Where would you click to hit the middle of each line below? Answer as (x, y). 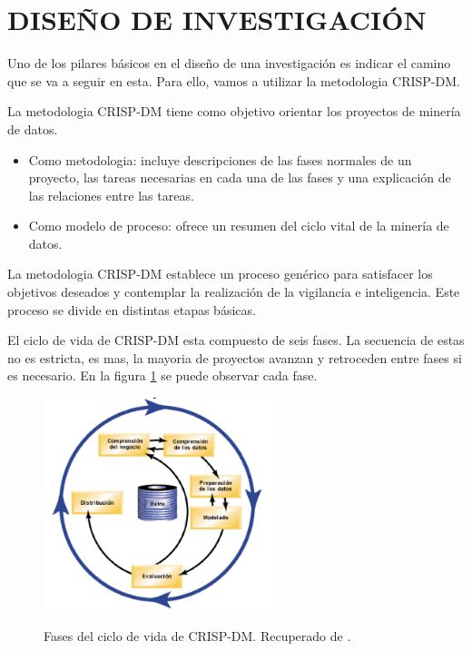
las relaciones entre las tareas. (111, 195)
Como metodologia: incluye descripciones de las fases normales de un (220, 159)
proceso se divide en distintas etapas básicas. (132, 309)
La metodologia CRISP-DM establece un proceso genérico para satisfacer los (220, 274)
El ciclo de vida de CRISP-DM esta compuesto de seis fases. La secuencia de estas (236, 340)
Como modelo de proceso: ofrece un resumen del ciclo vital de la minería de (239, 226)
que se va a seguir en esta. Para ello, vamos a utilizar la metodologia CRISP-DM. (234, 80)
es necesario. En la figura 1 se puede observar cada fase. (162, 375)
